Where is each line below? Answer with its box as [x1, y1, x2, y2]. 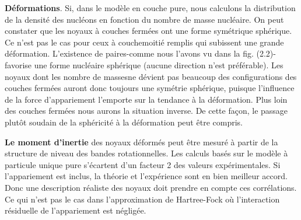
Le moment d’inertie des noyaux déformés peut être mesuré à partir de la [5, 135, 278, 148]
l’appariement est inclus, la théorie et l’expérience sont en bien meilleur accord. [5, 170, 288, 182]
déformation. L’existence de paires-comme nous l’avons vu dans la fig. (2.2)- [5, 47, 276, 60]
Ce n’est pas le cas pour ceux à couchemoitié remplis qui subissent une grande [5, 36, 284, 48]
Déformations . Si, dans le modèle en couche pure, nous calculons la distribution [5, 2, 296, 13]
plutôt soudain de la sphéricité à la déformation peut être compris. [5, 116, 243, 128]
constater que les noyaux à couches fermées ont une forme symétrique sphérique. [5, 25, 292, 37]
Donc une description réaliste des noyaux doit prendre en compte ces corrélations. [5, 181, 297, 193]
